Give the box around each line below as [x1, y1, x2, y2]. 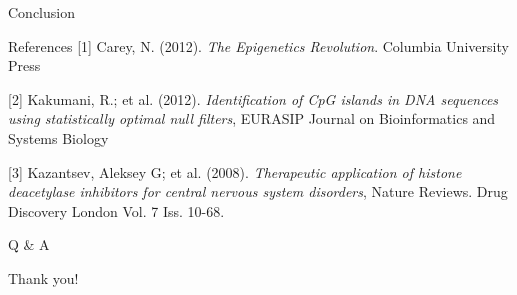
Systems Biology [8, 127, 109, 148]
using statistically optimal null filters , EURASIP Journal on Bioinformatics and [8, 108, 496, 129]
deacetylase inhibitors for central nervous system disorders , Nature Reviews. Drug [8, 181, 508, 202]
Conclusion [8, 2, 75, 22]
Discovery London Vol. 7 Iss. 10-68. [8, 200, 225, 221]
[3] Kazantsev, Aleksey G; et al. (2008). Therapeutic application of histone [8, 161, 462, 182]
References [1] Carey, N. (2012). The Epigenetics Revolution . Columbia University [8, 35, 509, 56]
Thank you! [8, 267, 79, 288]
